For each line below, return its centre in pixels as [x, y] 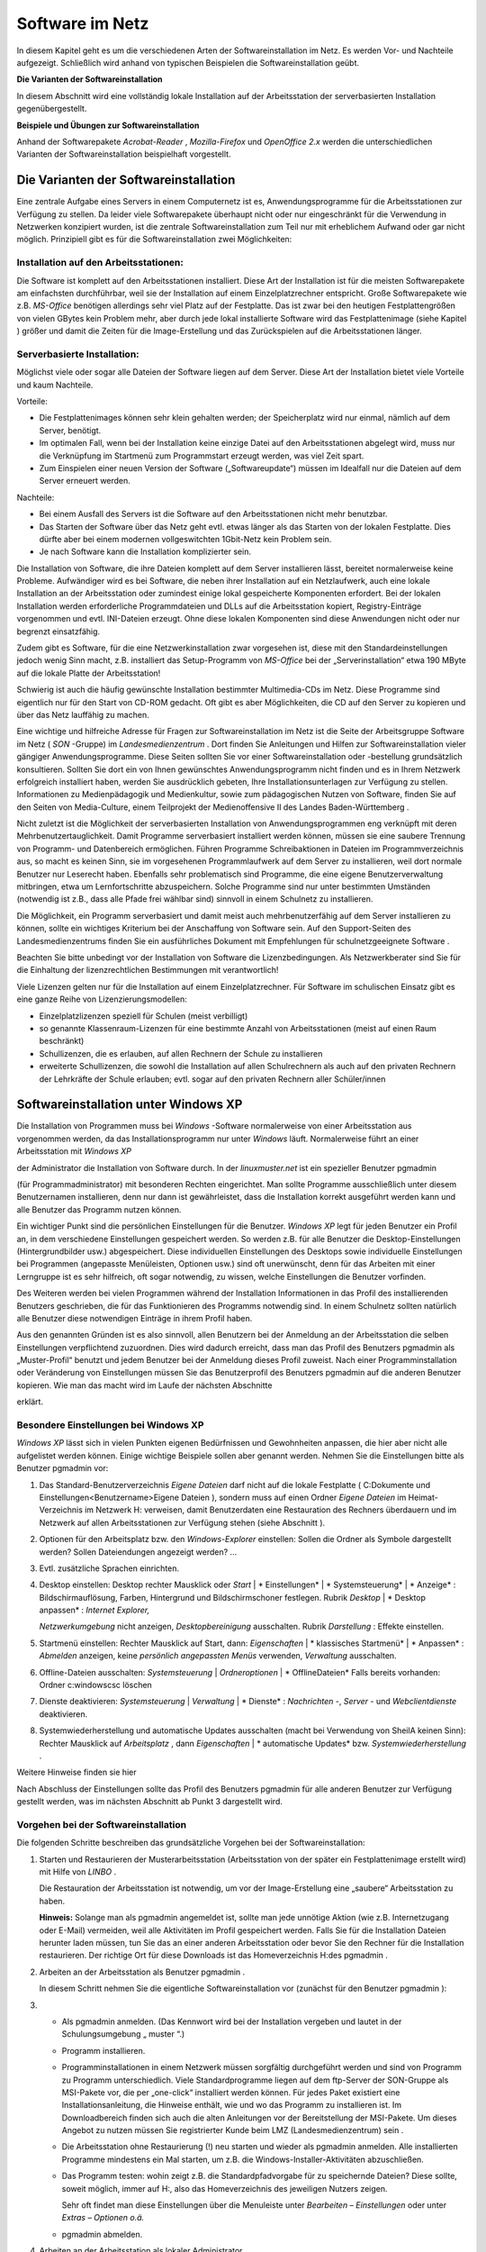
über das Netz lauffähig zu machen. [83, 714]
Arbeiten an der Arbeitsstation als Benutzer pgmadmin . [142, 1972]
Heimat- [423, 1497]
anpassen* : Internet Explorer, [94, 1610]
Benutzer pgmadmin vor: [63, 1468]
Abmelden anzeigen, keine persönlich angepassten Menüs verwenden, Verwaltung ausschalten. [218, 1656]
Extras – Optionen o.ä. [103, 2218]
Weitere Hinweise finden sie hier [76, 1772]
